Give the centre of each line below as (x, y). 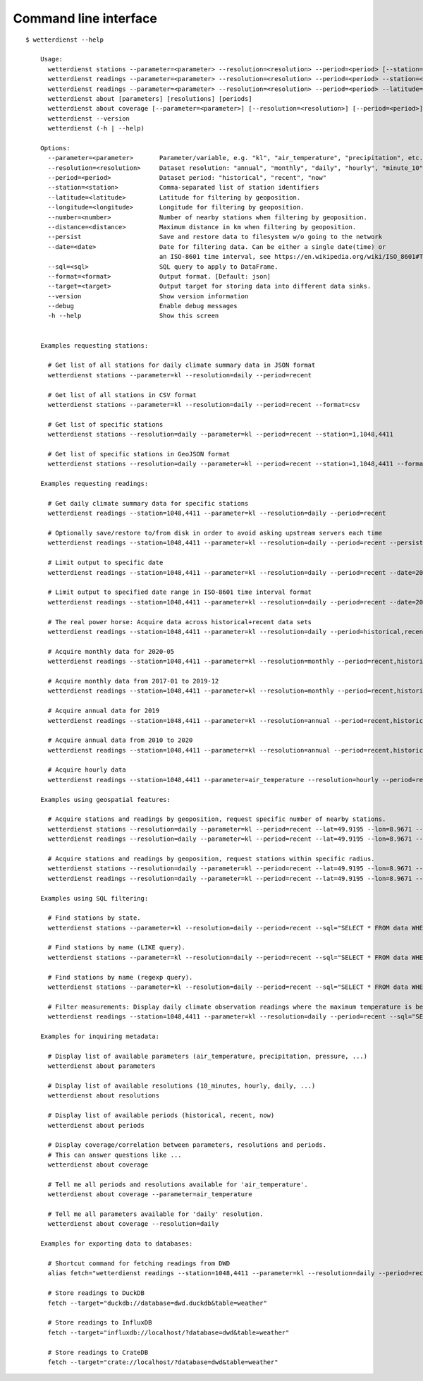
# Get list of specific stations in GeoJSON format (139, 454)
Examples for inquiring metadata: (100, 1036)
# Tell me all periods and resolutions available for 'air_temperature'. (178, 1184)
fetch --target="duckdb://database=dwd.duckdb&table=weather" (157, 1303)
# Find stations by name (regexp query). (120, 977)
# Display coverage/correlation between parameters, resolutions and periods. (187, 1145)
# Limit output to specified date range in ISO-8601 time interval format (180, 592)
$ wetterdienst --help (65, 39)
